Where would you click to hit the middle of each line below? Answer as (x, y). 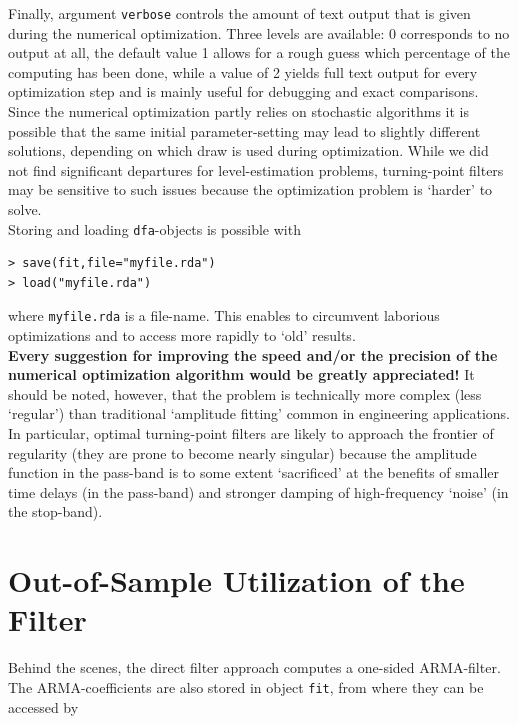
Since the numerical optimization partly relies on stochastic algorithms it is (238, 111)
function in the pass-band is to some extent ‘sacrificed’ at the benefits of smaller (253, 472)
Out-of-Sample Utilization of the (236, 580)
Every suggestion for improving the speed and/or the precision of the (253, 354)
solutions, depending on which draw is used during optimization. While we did (248, 150)
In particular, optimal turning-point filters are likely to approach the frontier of (251, 433)
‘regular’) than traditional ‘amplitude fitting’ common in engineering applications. (259, 413)
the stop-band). (55, 511)
